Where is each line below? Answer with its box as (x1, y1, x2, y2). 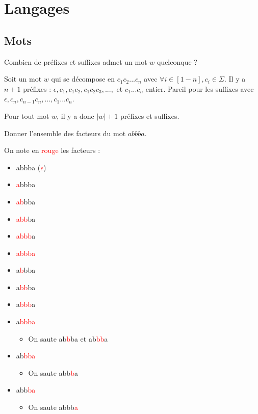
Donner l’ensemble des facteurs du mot (4, 127, 126, 138)
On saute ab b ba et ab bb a (28, 333, 108, 344)
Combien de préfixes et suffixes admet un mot (4, 56, 147, 67)
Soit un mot (4, 73, 42, 84)
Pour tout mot (4, 110, 49, 121)
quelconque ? (157, 56, 197, 67)
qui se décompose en (51, 73, 115, 84)
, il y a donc (57, 110, 94, 121)
